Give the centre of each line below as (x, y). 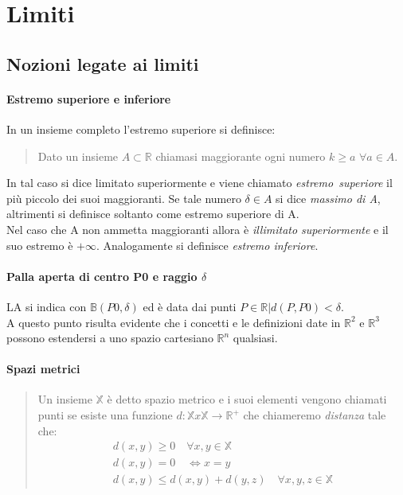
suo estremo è (40, 245)
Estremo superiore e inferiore (89, 98)
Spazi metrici (43, 369)
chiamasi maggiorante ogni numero (241, 156)
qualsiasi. (255, 338)
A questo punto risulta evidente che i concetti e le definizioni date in (174, 322)
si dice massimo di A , (328, 198)
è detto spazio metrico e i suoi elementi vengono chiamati (247, 399)
